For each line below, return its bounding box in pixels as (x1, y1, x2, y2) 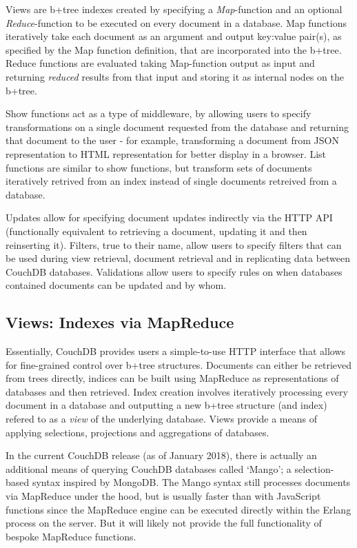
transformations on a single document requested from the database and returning (6, 119, 349, 134)
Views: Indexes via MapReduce (6, 312, 234, 333)
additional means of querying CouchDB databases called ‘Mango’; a (6, 461, 292, 476)
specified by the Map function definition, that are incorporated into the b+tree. (6, 42, 342, 57)
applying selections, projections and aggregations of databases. (6, 425, 269, 439)
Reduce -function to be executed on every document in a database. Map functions (6, 15, 347, 30)
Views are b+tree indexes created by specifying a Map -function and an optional (6, 2, 343, 16)
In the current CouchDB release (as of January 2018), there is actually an (6, 448, 317, 463)
